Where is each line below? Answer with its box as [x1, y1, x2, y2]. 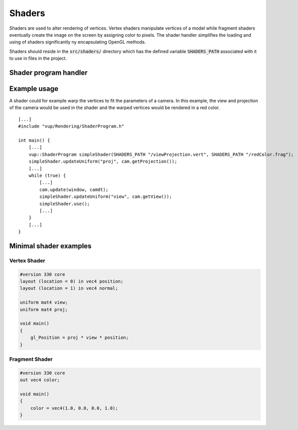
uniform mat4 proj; [20, 306, 68, 312]
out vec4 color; [20, 377, 60, 383]
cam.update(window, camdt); [39, 186, 109, 192]
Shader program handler [9, 68, 88, 77]
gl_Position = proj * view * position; [30, 335, 129, 341]
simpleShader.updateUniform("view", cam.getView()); [39, 194, 172, 199]
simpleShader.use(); [39, 201, 90, 206]
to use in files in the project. [9, 55, 67, 61]
